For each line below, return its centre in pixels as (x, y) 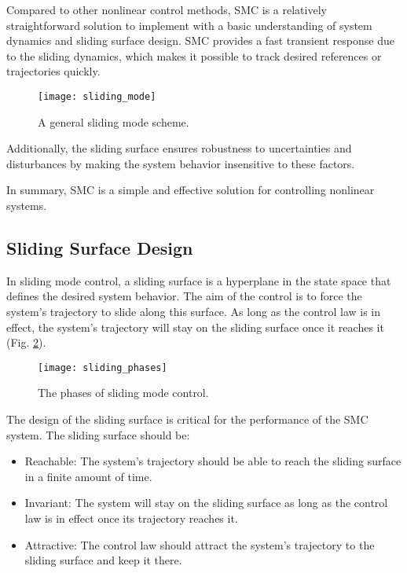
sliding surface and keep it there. (103, 560)
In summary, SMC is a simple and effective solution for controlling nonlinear (191, 190)
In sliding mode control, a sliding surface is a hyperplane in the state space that (199, 280)
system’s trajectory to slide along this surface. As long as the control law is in (194, 311)
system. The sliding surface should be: (98, 434)
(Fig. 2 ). (26, 342)
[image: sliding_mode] (97, 96)
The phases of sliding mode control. (123, 393)
